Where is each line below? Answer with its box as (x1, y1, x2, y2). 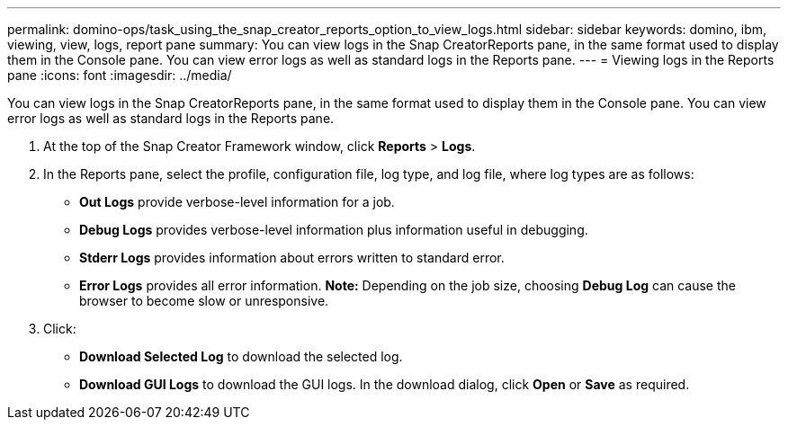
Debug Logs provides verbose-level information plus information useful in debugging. (79, 222, 588, 237)
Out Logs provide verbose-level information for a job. (79, 194, 395, 209)
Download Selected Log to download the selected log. (79, 349, 403, 364)
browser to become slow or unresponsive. (79, 293, 329, 308)
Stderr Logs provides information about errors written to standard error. (79, 250, 505, 265)
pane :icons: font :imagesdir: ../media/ (7, 67, 232, 83)
